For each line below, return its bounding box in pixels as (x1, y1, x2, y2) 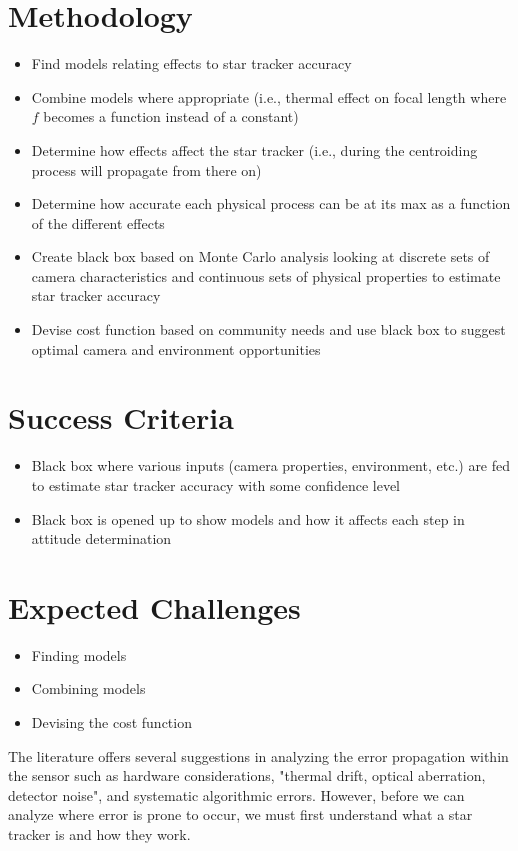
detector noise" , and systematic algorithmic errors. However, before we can (8, 784, 465, 805)
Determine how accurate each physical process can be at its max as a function (31, 193, 511, 214)
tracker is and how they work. (8, 824, 191, 845)
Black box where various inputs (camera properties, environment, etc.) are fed (31, 455, 511, 476)
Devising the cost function (31, 712, 192, 733)
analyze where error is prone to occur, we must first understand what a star (8, 804, 473, 825)
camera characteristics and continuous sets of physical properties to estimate (31, 265, 501, 286)
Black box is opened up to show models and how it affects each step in (31, 508, 465, 529)
